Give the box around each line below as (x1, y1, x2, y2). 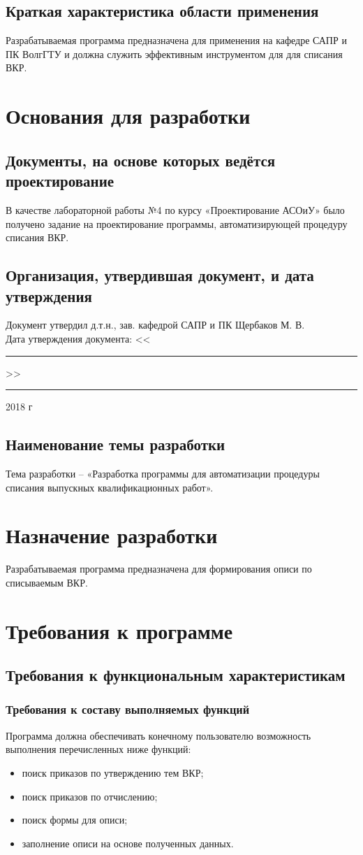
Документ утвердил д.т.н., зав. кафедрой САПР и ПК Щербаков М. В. (6, 317, 305, 332)
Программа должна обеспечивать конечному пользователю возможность (6, 728, 311, 742)
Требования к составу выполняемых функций (6, 700, 250, 718)
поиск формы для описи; (22, 812, 128, 827)
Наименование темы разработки (6, 433, 225, 455)
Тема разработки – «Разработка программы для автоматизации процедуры (6, 466, 320, 480)
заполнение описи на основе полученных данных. (22, 835, 234, 850)
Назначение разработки (6, 521, 218, 549)
